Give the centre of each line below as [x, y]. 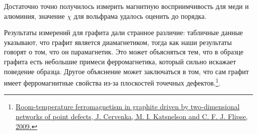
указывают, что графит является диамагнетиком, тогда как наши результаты [118, 42]
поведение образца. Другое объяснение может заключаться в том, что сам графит [127, 71]
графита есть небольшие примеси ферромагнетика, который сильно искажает [120, 61]
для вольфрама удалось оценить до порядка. [140, 16]
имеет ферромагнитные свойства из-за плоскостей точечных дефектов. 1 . [112, 82]
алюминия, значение [35, 16]
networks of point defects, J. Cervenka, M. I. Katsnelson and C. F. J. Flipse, [132, 116]
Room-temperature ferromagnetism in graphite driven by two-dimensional [128, 107]
